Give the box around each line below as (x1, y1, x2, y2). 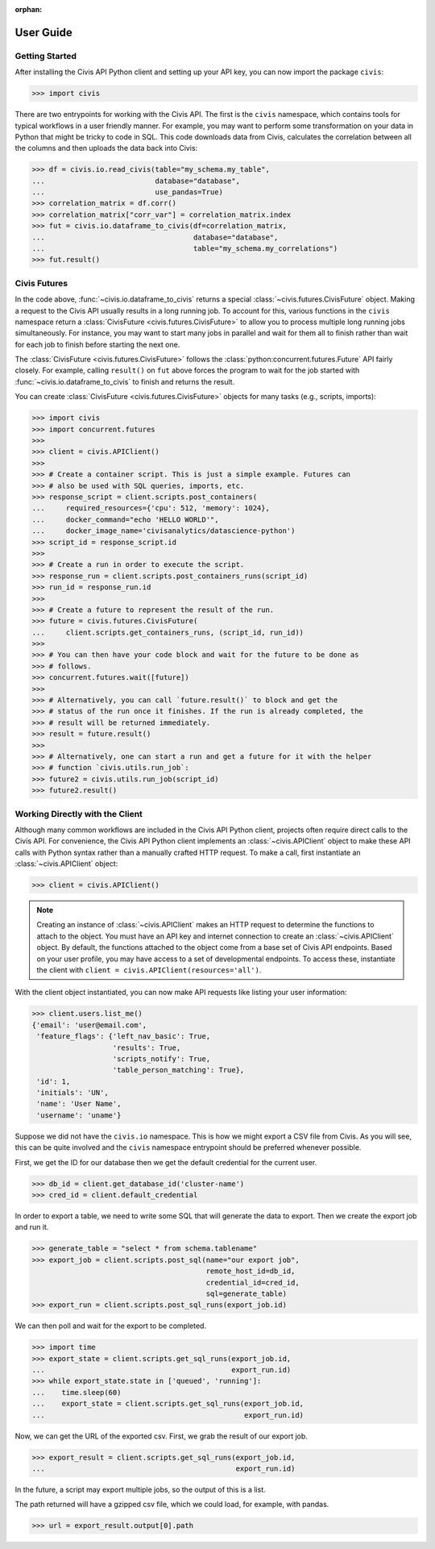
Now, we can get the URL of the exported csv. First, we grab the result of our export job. (14, 1431, 308, 1441)
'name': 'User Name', (36, 1099, 122, 1109)
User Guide (14, 25, 72, 40)
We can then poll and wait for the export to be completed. (14, 1321, 207, 1330)
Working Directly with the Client (14, 808, 143, 819)
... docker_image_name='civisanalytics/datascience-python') (31, 527, 296, 535)
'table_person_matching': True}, (112, 1065, 245, 1075)
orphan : (14, 5, 43, 14)
